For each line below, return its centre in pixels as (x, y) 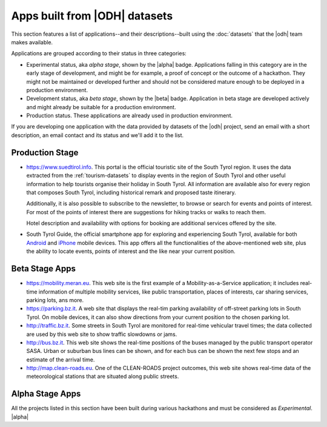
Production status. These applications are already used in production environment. (130, 116)
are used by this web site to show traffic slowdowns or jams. (102, 334)
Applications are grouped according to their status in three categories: (99, 53)
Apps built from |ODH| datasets (92, 16)
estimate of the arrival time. (61, 359)
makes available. (32, 42)
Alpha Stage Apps (46, 394)
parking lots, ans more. (55, 300)
